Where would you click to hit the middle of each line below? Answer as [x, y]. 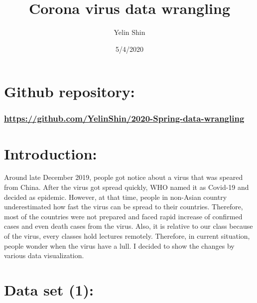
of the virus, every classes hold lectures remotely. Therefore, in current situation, [127, 236]
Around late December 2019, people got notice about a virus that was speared [124, 177]
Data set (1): [49, 290]
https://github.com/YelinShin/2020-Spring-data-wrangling [124, 118]
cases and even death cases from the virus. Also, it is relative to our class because [128, 226]
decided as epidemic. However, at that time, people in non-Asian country [116, 197]
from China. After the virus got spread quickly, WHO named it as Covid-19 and [127, 187]
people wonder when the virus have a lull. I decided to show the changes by [119, 245]
